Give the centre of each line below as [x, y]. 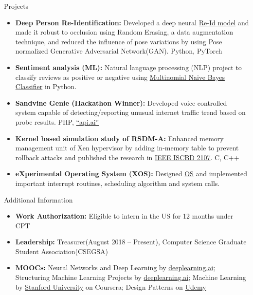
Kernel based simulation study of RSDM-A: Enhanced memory [119, 138]
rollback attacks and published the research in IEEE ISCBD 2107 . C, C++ [127, 157]
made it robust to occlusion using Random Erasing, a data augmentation [124, 32]
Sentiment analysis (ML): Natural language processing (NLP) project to [128, 67]
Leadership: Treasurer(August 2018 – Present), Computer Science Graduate [131, 242]
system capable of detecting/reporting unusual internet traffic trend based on [130, 112]
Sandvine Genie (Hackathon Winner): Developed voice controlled [121, 102]
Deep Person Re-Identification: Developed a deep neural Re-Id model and [132, 22]
